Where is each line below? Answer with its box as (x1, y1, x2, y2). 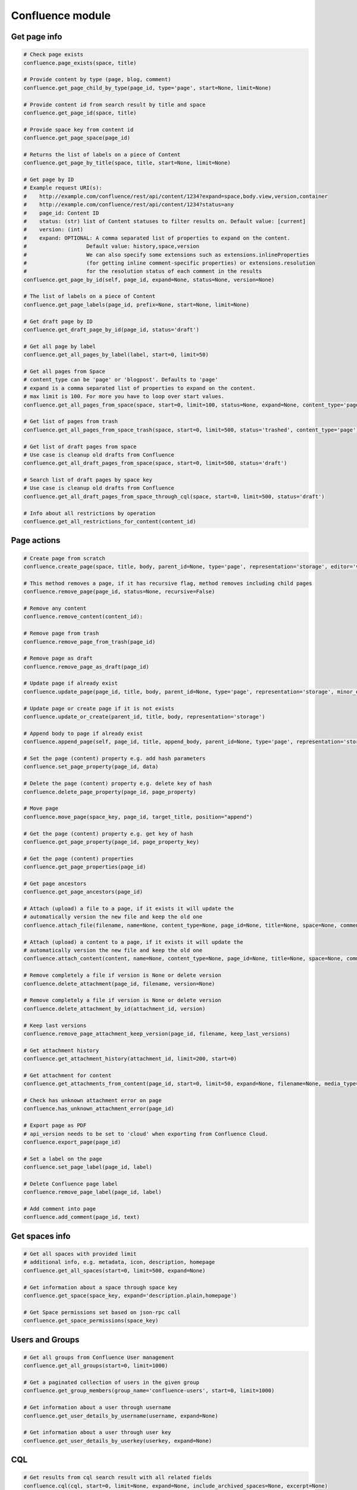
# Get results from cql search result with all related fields (23, 1474, 212, 1481)
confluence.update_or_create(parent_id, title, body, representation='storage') (23, 713, 265, 721)
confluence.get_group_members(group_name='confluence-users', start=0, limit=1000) (23, 1387, 275, 1394)
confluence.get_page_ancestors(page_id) (23, 889, 143, 895)
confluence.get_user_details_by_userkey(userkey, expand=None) (23, 1437, 212, 1444)
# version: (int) (23, 226, 83, 233)
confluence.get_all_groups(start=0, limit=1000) (23, 1362, 168, 1369)
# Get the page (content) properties (23, 855, 134, 862)
